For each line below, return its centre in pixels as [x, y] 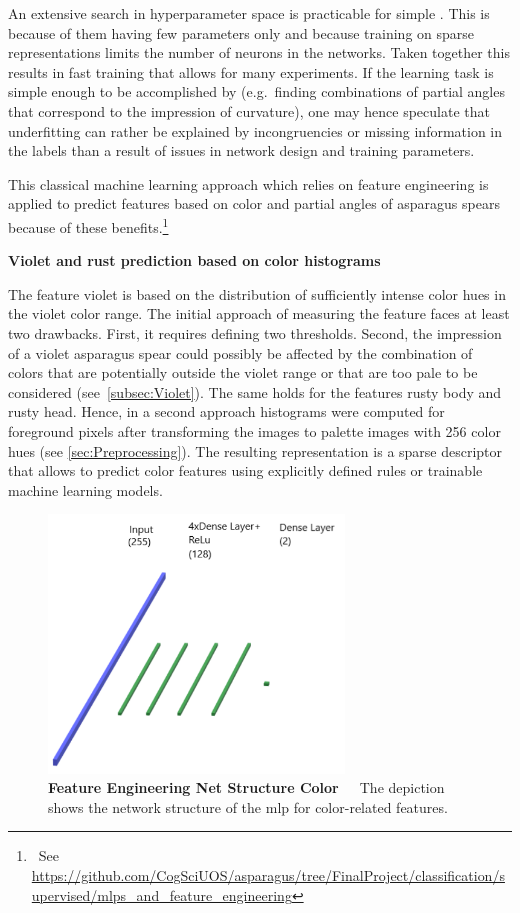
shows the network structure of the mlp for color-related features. [248, 806]
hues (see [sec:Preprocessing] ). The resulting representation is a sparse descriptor [255, 450]
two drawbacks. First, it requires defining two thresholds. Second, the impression [255, 332]
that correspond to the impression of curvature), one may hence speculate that [249, 110]
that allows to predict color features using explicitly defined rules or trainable [245, 470]
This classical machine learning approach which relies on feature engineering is [248, 183]
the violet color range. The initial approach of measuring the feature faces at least [259, 313]
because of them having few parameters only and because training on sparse [241, 32]
